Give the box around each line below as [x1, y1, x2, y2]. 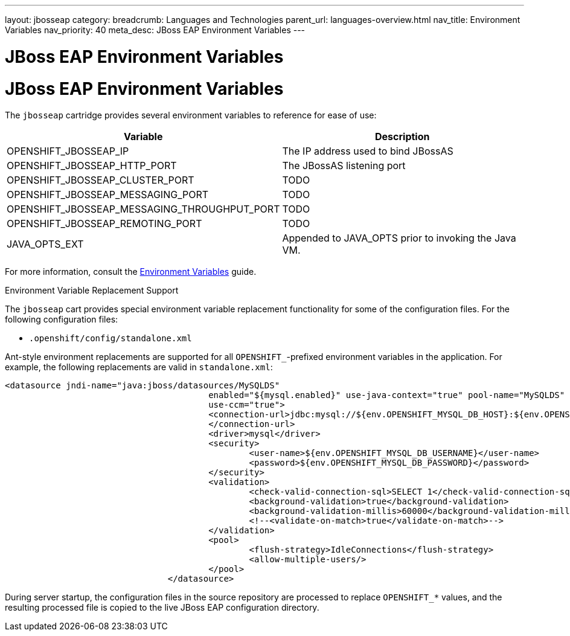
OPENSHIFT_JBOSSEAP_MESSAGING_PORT [7, 188, 209, 201]
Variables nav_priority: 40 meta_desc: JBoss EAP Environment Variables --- [5, 25, 306, 35]
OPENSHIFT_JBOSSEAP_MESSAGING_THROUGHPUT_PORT [7, 203, 280, 216]
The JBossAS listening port [282, 159, 406, 172]
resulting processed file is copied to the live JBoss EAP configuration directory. [5, 602, 319, 613]
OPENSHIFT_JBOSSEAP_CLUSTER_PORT [7, 174, 194, 187]
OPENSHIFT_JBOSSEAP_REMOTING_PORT [7, 217, 202, 230]
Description [375, 130, 430, 143]
